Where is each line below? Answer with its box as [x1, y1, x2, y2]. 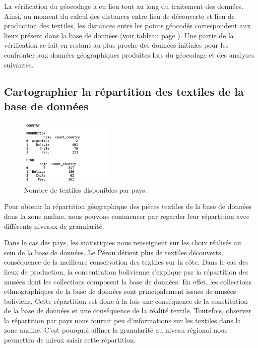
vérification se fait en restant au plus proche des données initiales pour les [4, 40, 229, 50]
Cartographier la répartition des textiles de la [4, 83, 244, 99]
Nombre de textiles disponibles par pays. [24, 184, 147, 195]
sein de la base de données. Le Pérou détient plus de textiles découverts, [4, 247, 223, 257]
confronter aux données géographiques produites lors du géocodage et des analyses [4, 49, 254, 60]
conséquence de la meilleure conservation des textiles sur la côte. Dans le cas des [4, 257, 249, 267]
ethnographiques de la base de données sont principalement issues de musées [4, 286, 236, 296]
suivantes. [4, 59, 34, 70]
